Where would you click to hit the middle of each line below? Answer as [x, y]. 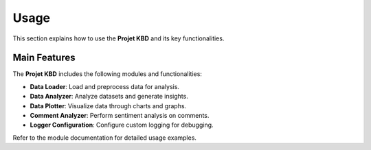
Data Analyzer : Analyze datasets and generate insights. [109, 97]
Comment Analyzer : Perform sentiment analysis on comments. [120, 116]
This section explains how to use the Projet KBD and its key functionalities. [119, 38]
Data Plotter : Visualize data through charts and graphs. [108, 105]
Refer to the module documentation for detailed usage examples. [105, 138]
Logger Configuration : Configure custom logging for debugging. [122, 125]
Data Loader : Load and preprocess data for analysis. [105, 86]
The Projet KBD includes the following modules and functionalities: [108, 74]
